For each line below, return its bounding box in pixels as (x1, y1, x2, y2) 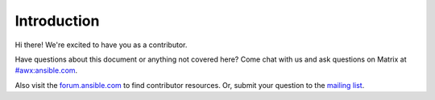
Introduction (14, 12, 100, 30)
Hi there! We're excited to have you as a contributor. (14, 40, 188, 50)
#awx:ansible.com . (14, 66, 78, 75)
